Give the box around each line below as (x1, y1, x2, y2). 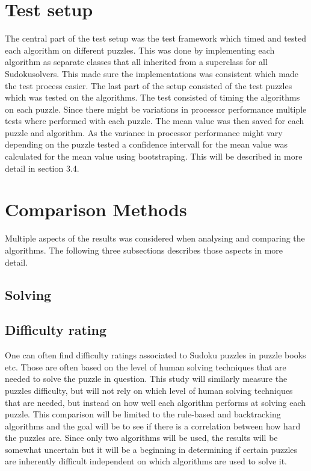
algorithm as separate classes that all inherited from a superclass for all (5, 55, 268, 68)
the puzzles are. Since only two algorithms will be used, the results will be (5, 431, 278, 444)
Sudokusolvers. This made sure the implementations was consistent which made (5, 67, 298, 80)
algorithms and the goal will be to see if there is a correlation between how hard (5, 419, 301, 432)
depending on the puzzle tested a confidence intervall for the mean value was (5, 138, 288, 151)
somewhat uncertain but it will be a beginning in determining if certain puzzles (5, 443, 298, 455)
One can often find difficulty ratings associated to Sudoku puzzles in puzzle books (5, 349, 306, 361)
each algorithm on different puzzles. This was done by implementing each (5, 43, 275, 56)
